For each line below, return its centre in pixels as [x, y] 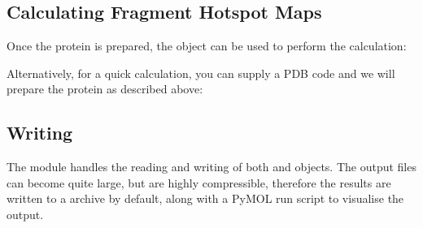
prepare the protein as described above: [105, 89]
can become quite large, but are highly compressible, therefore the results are [199, 182]
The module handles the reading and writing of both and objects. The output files [211, 167]
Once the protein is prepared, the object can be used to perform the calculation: [207, 46]
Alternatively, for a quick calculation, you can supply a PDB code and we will [201, 73]
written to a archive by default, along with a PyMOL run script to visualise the [205, 198]
